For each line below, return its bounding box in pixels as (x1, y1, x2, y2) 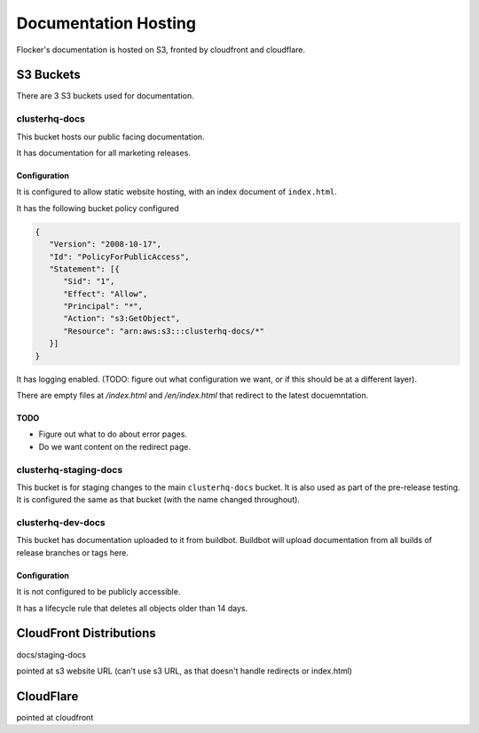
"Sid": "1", (63, 276, 115, 287)
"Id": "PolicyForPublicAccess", (49, 251, 190, 262)
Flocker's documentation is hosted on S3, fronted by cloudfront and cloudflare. (16, 44, 306, 55)
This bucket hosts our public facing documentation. (16, 131, 205, 142)
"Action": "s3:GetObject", (63, 313, 181, 324)
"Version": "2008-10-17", (49, 240, 162, 249)
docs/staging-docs (16, 649, 86, 660)
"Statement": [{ (49, 264, 120, 274)
